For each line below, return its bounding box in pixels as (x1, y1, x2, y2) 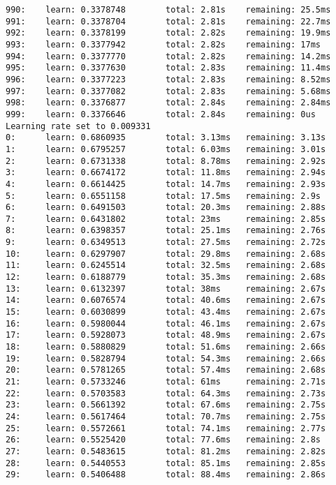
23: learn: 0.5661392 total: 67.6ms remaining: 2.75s (6, 400, 326, 410)
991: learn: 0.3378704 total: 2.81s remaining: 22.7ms (6, 16, 331, 27)
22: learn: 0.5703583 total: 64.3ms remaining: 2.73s (6, 388, 326, 398)
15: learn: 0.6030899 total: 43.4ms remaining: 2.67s (6, 307, 326, 318)
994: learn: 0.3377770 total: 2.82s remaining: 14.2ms (6, 51, 331, 61)
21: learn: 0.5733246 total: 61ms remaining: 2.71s (6, 377, 326, 387)
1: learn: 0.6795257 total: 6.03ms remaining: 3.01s (6, 144, 326, 154)
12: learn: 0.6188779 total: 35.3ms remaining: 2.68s (6, 272, 326, 283)
